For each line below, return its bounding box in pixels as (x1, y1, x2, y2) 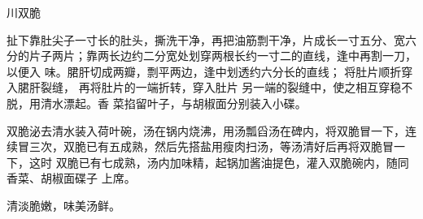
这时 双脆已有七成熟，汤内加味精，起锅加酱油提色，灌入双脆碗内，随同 (28, 153, 409, 170)
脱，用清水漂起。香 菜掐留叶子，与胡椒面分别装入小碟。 (7, 94, 307, 111)
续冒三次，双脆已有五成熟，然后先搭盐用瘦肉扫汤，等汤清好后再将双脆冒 (7, 138, 394, 155)
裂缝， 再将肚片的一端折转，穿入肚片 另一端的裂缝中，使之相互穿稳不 (40, 79, 413, 96)
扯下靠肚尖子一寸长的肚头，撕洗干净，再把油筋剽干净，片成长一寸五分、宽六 (7, 31, 416, 48)
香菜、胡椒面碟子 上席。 (7, 170, 136, 187)
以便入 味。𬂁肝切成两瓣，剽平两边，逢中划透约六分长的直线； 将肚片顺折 (7, 62, 402, 79)
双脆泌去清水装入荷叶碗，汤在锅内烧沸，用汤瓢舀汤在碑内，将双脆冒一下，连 (7, 122, 416, 139)
